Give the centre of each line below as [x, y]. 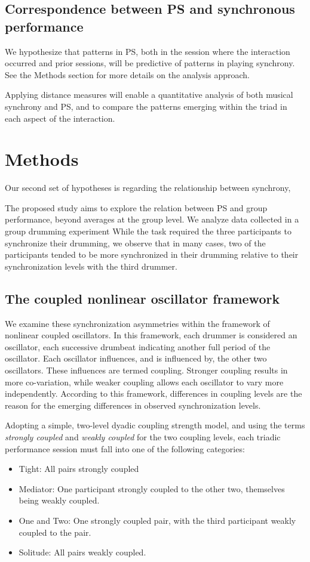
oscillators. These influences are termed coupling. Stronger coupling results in [146, 370]
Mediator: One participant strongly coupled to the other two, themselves [152, 488]
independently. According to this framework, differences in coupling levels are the [154, 393]
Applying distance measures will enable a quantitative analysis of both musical [149, 95]
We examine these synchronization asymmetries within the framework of [137, 323]
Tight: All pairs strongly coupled [79, 469]
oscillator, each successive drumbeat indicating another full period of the [138, 346]
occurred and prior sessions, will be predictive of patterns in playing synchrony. [150, 63]
